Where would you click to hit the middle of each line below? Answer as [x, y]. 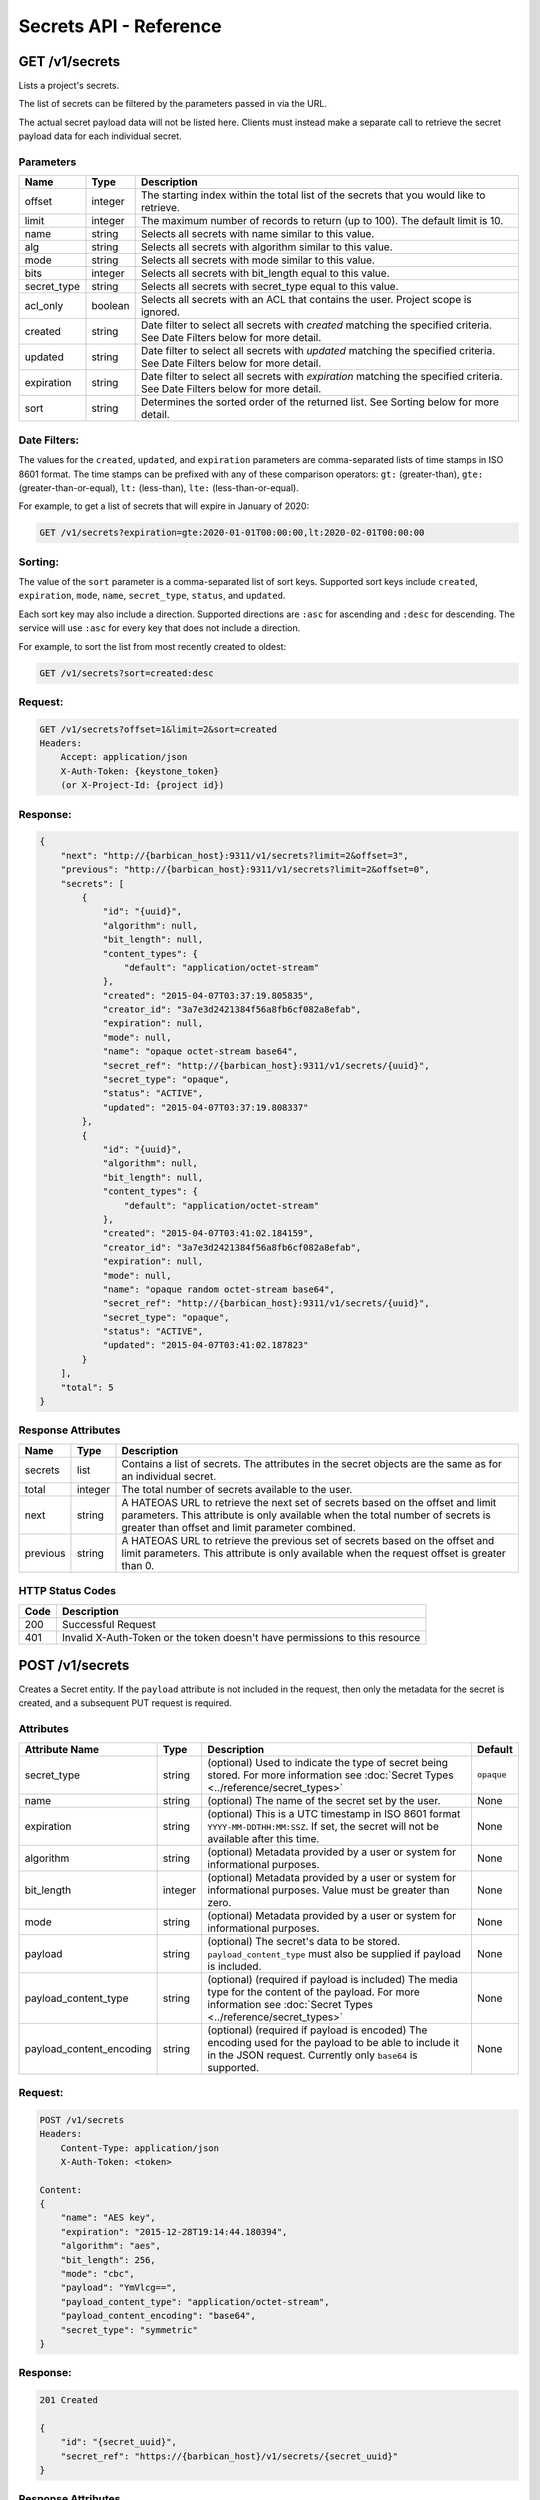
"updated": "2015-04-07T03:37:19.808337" [205, 1107]
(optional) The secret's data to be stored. [304, 1941]
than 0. [138, 1565]
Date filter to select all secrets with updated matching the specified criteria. [317, 351]
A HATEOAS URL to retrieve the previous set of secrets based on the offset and [308, 1540]
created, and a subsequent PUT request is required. [125, 1703]
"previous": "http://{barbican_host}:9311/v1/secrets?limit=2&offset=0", [245, 869]
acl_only [44, 306]
